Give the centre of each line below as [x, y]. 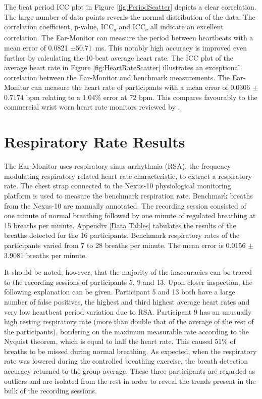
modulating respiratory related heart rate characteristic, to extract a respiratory [128, 176]
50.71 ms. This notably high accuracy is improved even [162, 47]
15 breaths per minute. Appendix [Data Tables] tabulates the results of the [120, 225]
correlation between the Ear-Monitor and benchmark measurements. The [117, 77]
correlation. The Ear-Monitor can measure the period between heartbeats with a [129, 38]
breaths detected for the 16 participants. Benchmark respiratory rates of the [122, 235]
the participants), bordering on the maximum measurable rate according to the [126, 331]
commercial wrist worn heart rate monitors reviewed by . [92, 107]
